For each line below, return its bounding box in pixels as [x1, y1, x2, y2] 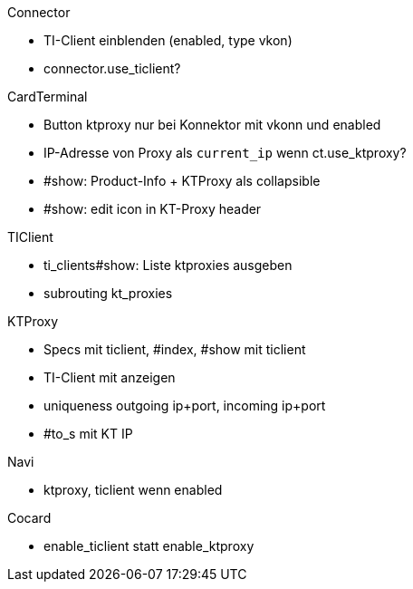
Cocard [7, 510, 52, 526]
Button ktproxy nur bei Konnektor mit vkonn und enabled [43, 117, 381, 132]
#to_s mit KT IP [43, 426, 133, 441]
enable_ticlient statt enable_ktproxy [43, 538, 255, 554]
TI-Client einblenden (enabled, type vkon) [43, 33, 293, 48]
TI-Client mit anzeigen [43, 370, 176, 385]
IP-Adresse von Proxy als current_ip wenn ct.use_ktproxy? [43, 145, 407, 160]
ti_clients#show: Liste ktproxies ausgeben [43, 257, 293, 273]
